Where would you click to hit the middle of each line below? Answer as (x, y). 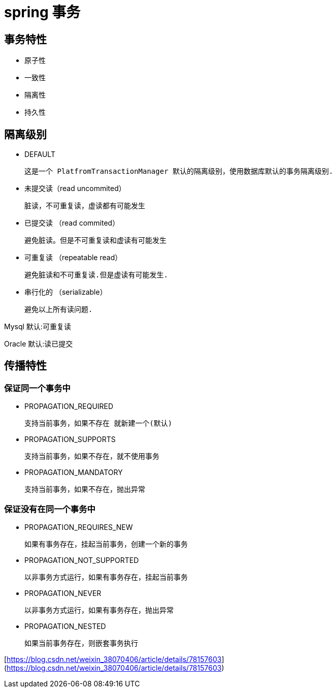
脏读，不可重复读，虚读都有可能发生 (85, 206)
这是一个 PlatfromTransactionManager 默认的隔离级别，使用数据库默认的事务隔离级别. (179, 171)
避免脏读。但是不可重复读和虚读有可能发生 (95, 241)
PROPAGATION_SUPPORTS (70, 439)
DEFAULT (40, 154)
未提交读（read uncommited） (75, 188)
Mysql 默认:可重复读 (38, 327)
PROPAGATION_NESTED (65, 626)
